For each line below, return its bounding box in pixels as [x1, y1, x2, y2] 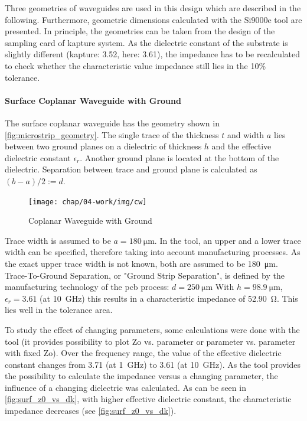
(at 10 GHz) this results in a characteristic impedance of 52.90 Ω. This [40, 292, 298, 304]
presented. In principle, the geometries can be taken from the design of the [5, 25, 275, 37]
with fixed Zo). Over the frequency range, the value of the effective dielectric [5, 347, 282, 359]
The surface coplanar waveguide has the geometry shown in [5, 116, 220, 129]
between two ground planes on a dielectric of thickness [5, 140, 202, 152]
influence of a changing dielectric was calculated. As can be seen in [5, 381, 246, 393]
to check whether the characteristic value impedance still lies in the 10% [5, 59, 266, 71]
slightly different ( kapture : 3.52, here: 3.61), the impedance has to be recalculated [5, 48, 301, 60]
